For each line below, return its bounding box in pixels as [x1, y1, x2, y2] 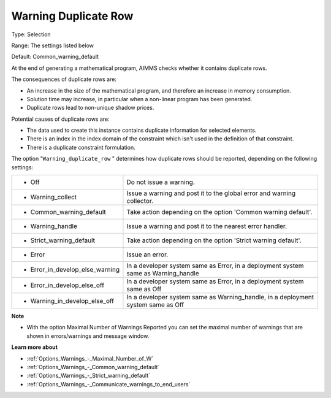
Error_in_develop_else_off [30, 281, 104, 289]
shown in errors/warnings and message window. [26, 332, 150, 340]
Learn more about [11, 343, 58, 351]
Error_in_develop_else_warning [30, 266, 120, 274]
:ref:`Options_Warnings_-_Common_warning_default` [26, 363, 160, 370]
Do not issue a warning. [126, 178, 196, 186]
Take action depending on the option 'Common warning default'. [126, 208, 313, 216]
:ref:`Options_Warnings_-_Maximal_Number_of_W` [26, 354, 154, 362]
